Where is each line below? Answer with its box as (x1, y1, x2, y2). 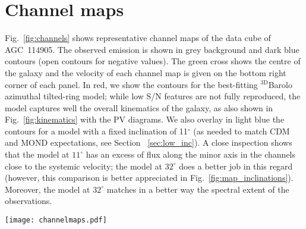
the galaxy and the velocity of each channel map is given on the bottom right (5, 66, 286, 79)
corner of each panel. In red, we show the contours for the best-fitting (5, 78, 258, 90)
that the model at (5, 148, 70, 161)
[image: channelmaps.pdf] (5, 216, 107, 225)
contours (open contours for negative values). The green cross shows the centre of (5, 55, 301, 67)
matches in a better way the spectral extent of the (106, 183, 289, 195)
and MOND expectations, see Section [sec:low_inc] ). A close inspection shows (5, 136, 292, 149)
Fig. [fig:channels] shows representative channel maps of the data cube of (5, 32, 271, 44)
